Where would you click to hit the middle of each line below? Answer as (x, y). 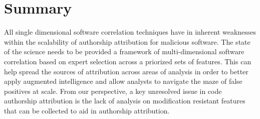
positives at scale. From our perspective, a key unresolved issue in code (113, 91)
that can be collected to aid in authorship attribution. (87, 110)
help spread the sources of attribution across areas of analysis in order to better (126, 71)
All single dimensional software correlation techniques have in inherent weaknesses (130, 32)
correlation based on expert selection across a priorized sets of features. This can (128, 61)
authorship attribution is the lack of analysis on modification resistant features (125, 101)
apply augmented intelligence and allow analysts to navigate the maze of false (123, 81)
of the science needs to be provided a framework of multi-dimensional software (124, 51)
